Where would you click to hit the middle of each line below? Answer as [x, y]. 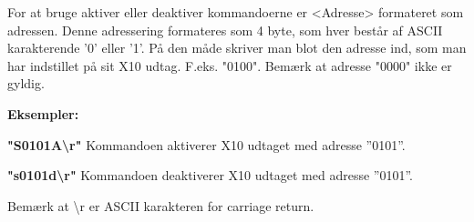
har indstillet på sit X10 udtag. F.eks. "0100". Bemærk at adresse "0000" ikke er [230, 65]
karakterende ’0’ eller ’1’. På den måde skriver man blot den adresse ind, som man [237, 48]
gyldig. [26, 83]
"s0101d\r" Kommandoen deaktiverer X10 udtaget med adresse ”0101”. [210, 175]
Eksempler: [43, 113]
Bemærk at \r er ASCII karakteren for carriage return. [161, 205]
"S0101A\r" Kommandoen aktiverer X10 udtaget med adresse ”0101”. [206, 144]
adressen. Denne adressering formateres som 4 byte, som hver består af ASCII [225, 30]
